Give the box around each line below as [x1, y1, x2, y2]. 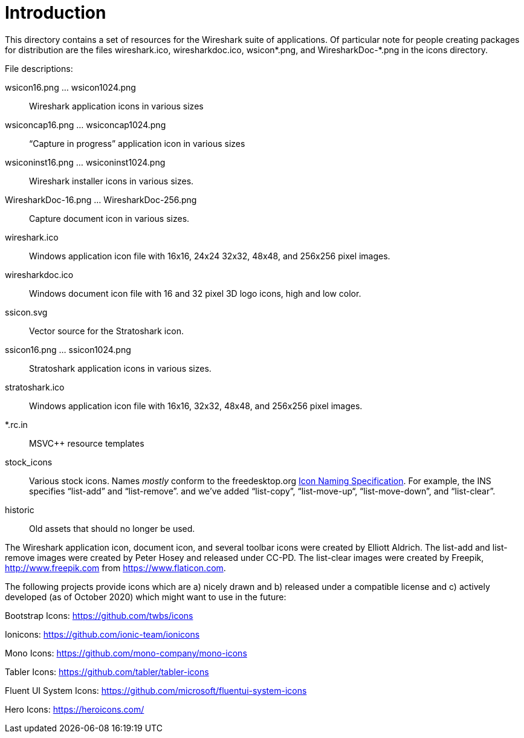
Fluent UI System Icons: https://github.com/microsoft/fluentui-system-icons [5, 685, 307, 696]
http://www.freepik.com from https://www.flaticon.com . [5, 562, 226, 573]
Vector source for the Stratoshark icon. [29, 325, 184, 336]
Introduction [5, 2, 106, 23]
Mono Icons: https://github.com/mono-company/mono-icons [5, 647, 247, 658]
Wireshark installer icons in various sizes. [29, 175, 194, 186]
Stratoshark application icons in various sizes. [29, 363, 212, 374]
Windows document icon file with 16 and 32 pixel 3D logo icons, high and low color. [29, 288, 361, 299]
